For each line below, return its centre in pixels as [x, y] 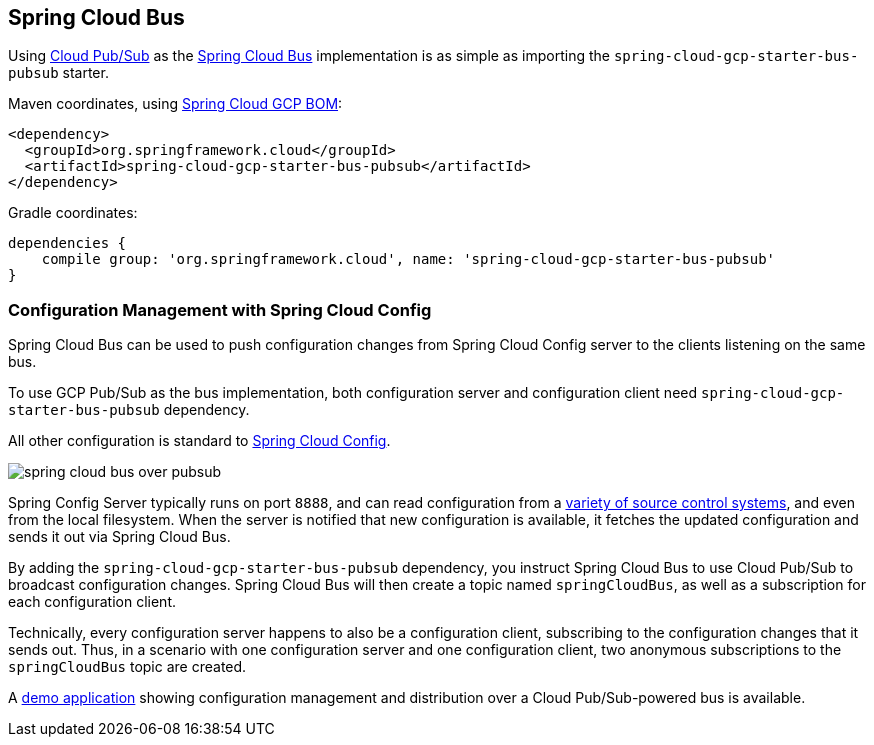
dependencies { [67, 243]
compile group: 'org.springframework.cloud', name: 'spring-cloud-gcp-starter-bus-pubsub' [408, 259]
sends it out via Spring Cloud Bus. [119, 537]
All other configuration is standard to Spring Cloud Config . [199, 441]
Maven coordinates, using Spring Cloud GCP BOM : [175, 104]
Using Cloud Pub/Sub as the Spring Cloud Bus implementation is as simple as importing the [309, 56]
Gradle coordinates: [73, 213]
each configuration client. [92, 602]
